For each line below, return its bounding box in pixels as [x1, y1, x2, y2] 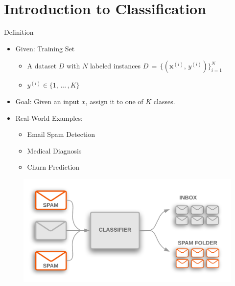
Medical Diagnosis [27, 145, 82, 155]
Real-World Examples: [15, 112, 83, 123]
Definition [4, 27, 34, 37]
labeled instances [90, 61, 141, 71]
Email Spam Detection [27, 129, 95, 139]
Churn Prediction [27, 162, 80, 172]
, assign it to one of [85, 96, 143, 106]
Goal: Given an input [15, 96, 79, 106]
